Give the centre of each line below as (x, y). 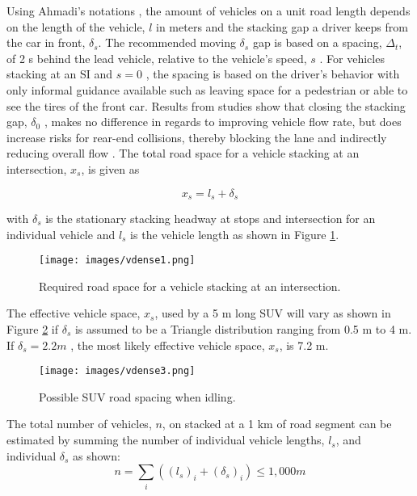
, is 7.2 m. (304, 345)
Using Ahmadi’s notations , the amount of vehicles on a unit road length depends (208, 11)
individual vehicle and (61, 234)
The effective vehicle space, (74, 313)
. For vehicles (352, 58)
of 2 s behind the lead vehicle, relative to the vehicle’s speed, (157, 58)
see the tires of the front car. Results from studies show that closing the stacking (206, 105)
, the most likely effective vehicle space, (168, 345)
